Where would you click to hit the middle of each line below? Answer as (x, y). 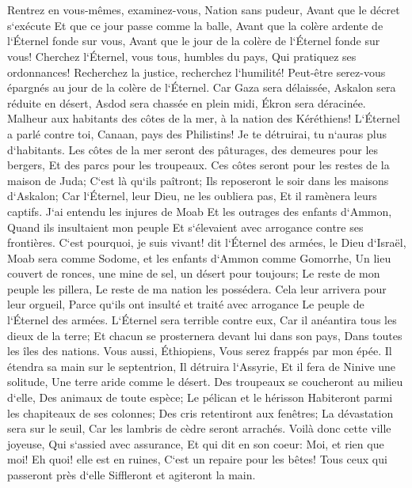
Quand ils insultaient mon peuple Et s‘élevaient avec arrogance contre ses (185, 227)
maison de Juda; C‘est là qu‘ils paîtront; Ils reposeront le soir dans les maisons (198, 180)
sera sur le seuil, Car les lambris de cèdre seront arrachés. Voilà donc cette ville (199, 428)
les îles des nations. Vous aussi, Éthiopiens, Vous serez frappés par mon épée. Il (200, 351)
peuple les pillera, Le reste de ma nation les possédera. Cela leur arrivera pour (197, 288)
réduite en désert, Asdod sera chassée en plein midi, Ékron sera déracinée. (187, 102)
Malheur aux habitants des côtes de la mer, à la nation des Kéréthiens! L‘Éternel (204, 118)
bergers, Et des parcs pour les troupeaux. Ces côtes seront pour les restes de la (198, 165)
